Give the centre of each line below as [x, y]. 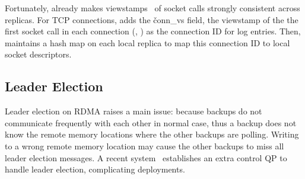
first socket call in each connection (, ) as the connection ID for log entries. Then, [153, 31]
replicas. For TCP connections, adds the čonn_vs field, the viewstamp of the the [152, 19]
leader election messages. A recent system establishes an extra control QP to [146, 157]
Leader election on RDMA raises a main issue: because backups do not [134, 111]
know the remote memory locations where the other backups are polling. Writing [152, 134]
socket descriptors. [38, 54]
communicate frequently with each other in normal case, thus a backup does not [151, 122]
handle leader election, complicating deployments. [95, 169]
